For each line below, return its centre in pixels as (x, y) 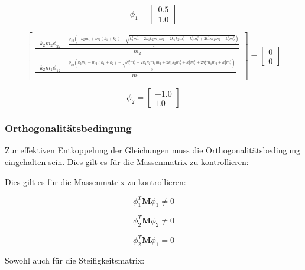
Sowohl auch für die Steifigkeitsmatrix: (75, 260)
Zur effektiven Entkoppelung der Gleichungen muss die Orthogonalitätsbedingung (153, 150)
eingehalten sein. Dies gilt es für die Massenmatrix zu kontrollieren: (127, 161)
